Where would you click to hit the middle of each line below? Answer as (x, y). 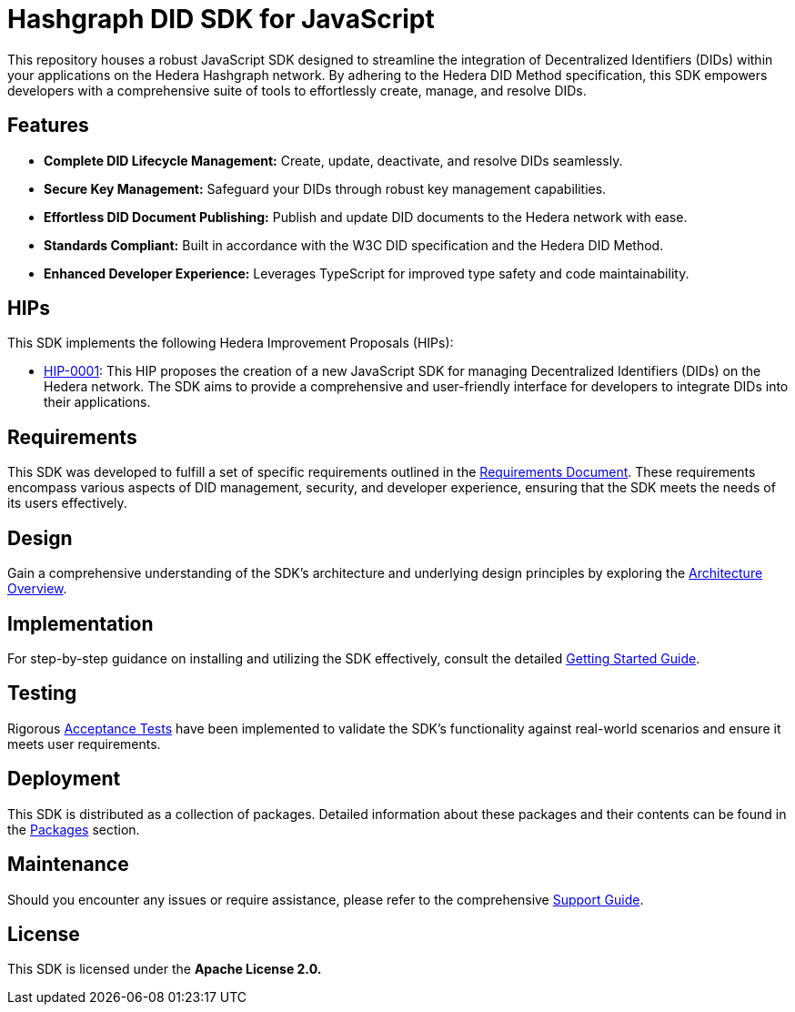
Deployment (64, 779)
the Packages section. (74, 829)
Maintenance (68, 865)
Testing (42, 693)
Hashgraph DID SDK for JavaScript (221, 19)
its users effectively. (67, 503)
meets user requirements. (84, 744)
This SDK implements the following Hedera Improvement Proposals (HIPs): (231, 343)
